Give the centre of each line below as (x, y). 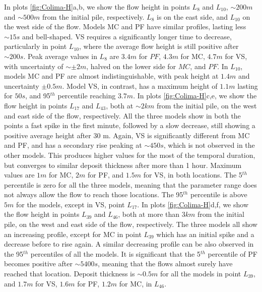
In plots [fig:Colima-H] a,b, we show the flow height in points (97, 7)
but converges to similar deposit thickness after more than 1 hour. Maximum (123, 165)
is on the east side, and (192, 16)
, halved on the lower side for (131, 66)
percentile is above (219, 194)
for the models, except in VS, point (70, 204)
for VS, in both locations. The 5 (193, 175)
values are (19, 175)
